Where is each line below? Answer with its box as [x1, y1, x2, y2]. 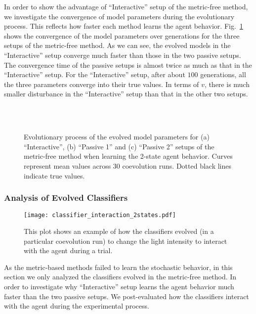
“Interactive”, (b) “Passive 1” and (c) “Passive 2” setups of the [24, 141, 214, 151]
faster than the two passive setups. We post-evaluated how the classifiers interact [4, 291, 249, 301]
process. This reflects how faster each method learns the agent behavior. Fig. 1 [4, 21, 243, 31]
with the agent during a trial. [24, 245, 113, 256]
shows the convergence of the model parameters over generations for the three [4, 30, 240, 41]
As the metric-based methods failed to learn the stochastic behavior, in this [4, 262, 233, 272]
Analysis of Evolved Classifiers [4, 191, 128, 204]
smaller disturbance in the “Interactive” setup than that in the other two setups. [4, 89, 248, 99]
